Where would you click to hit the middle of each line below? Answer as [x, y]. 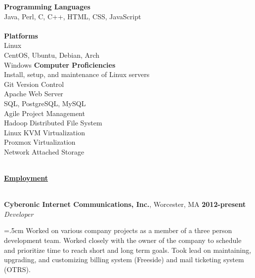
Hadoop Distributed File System [53, 123]
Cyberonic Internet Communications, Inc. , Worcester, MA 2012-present [125, 204]
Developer [19, 214]
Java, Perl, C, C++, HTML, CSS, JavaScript [73, 16]
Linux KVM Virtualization [44, 132]
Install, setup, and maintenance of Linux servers [77, 74]
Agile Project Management [44, 113]
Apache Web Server [34, 94]
